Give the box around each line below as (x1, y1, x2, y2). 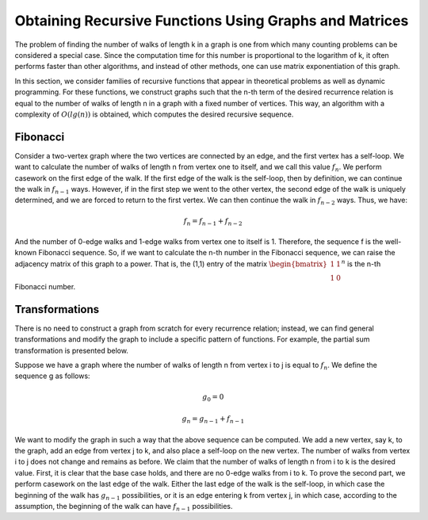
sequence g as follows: (14, 371, 90, 380)
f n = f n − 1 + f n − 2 (183, 216, 243, 227)
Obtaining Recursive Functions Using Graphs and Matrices (14, 12, 409, 29)
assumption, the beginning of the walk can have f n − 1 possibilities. (14, 501, 233, 513)
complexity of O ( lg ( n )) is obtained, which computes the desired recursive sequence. (14, 109, 294, 119)
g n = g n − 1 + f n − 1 (182, 415, 245, 425)
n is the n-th (341, 258, 381, 269)
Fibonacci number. (14, 281, 76, 291)
